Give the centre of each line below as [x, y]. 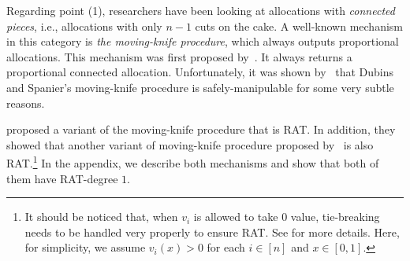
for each [226, 247]
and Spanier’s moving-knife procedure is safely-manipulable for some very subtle [200, 87]
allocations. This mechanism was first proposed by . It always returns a [179, 56]
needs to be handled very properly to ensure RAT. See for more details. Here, [212, 232]
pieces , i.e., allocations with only [84, 26]
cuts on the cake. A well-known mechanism [299, 26]
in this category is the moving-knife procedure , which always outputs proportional [203, 41]
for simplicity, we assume [85, 247]
